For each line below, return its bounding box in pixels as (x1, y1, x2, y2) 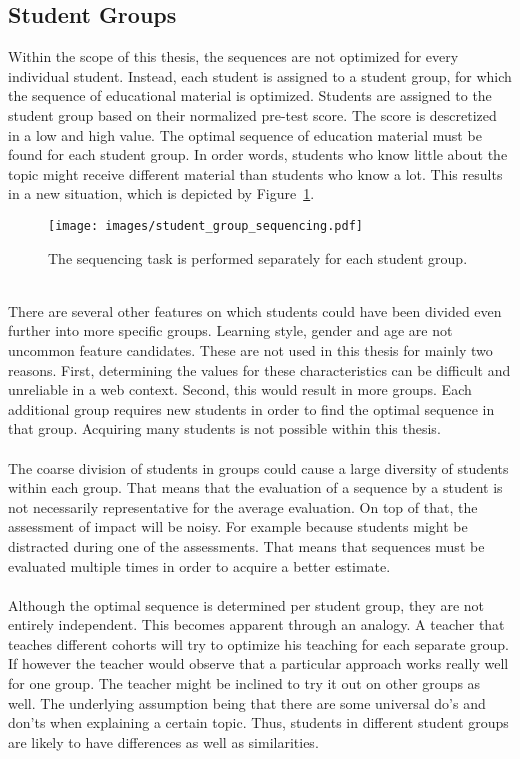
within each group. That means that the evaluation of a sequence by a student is (8, 477, 503, 498)
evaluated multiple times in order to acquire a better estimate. (8, 555, 391, 576)
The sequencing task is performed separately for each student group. (48, 247, 468, 268)
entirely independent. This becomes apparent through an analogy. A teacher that (8, 614, 505, 635)
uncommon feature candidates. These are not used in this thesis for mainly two (8, 339, 493, 360)
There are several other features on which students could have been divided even (8, 300, 502, 321)
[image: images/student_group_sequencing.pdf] (48, 218, 363, 233)
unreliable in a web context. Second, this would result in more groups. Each (8, 379, 472, 400)
